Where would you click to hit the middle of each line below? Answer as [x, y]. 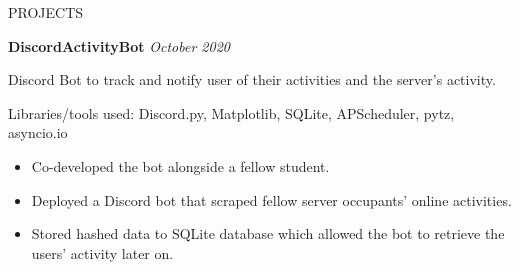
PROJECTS [46, 12]
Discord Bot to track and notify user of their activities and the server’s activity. [252, 79]
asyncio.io [38, 132]
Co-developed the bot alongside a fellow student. [180, 165]
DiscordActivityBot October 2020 [119, 45]
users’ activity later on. [102, 252]
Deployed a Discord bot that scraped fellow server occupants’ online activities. [271, 199]
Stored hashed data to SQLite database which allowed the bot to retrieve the [268, 233]
